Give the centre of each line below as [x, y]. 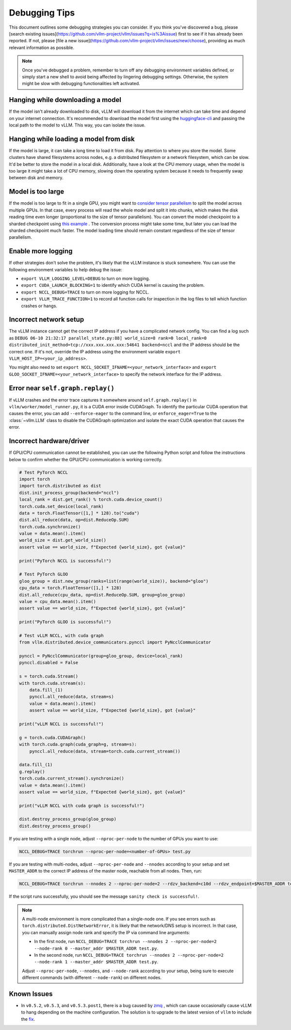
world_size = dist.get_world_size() [63, 540]
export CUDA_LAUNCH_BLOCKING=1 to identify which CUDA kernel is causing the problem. [113, 285]
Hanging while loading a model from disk [72, 139]
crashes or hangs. [39, 306]
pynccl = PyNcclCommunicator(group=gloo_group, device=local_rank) [101, 656]
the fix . [28, 1019]
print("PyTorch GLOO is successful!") [65, 622]
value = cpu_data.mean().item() [58, 601]
